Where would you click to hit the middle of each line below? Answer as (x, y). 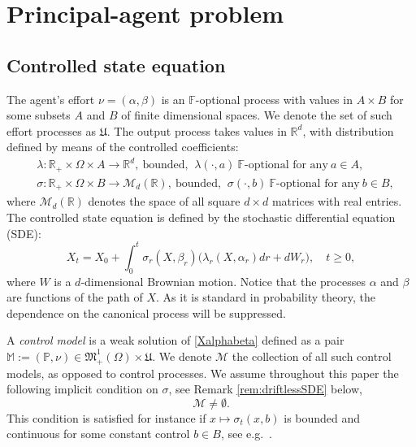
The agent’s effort (51, 99)
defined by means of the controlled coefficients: (123, 147)
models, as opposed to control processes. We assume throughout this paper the (203, 373)
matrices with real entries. (337, 201)
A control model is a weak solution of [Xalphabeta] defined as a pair (175, 340)
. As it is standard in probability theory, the (266, 297)
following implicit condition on (82, 389)
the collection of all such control (312, 356)
